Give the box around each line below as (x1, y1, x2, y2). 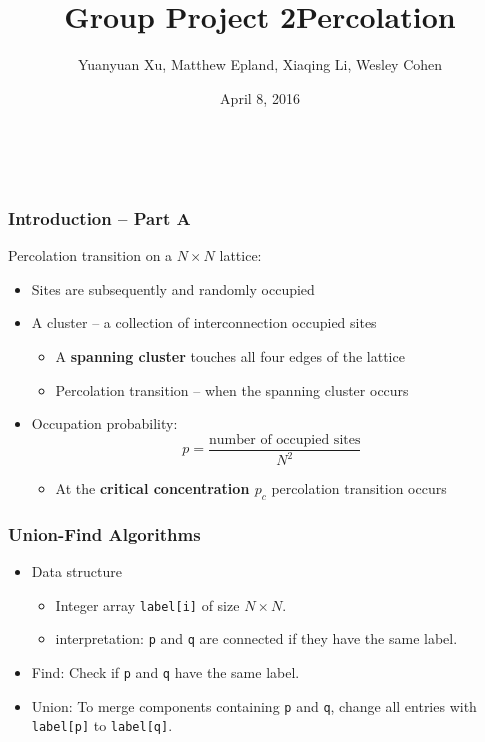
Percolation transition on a (8, 245, 173, 266)
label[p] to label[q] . (31, 715, 173, 736)
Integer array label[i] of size (55, 594, 240, 615)
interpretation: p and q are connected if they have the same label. (55, 628, 458, 649)
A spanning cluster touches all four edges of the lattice (55, 345, 405, 366)
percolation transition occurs (271, 478, 447, 499)
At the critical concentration (55, 478, 250, 499)
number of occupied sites (209, 432, 361, 447)
